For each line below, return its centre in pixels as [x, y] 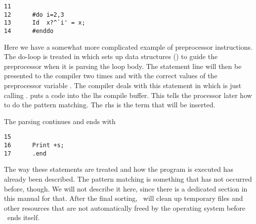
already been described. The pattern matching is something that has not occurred [128, 178]
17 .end [25, 153]
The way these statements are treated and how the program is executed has [119, 169]
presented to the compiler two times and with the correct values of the [111, 76]
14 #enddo [29, 31]
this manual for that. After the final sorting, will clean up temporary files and [124, 198]
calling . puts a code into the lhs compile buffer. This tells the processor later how [128, 95]
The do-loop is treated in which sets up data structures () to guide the [111, 56]
